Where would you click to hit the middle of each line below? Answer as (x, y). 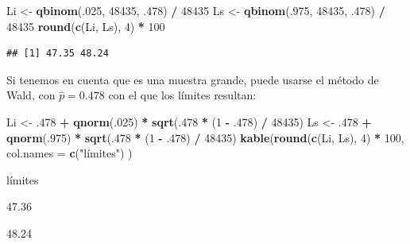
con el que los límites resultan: (182, 95)
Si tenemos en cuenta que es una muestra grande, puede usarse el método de (193, 79)
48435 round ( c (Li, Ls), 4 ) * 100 (86, 26)
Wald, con (31, 95)
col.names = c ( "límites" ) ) (70, 153)
